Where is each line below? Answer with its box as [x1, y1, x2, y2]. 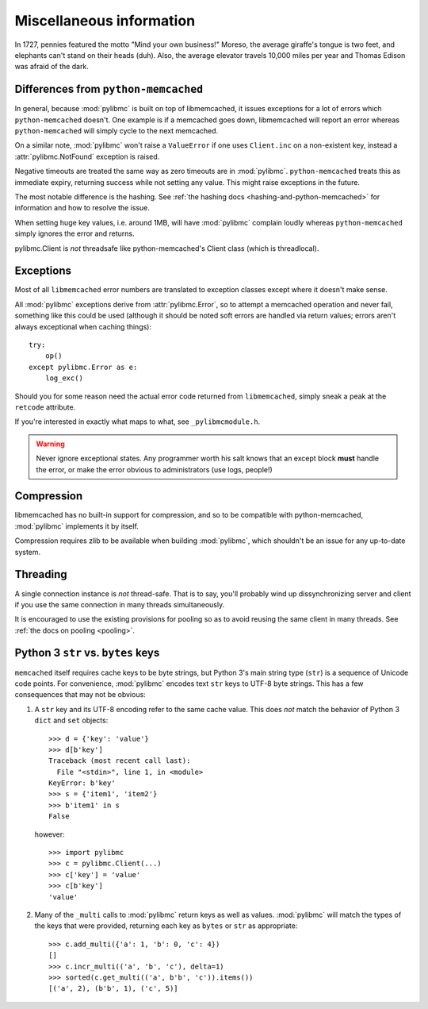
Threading [14, 568, 67, 581]
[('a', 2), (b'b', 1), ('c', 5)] [48, 984, 178, 993]
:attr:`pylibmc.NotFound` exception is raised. [14, 152, 160, 161]
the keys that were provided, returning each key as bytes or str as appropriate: [34, 921, 298, 930]
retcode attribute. [14, 402, 76, 412]
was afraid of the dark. [14, 62, 89, 71]
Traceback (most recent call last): [48, 757, 191, 765]
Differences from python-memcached [14, 83, 204, 96]
